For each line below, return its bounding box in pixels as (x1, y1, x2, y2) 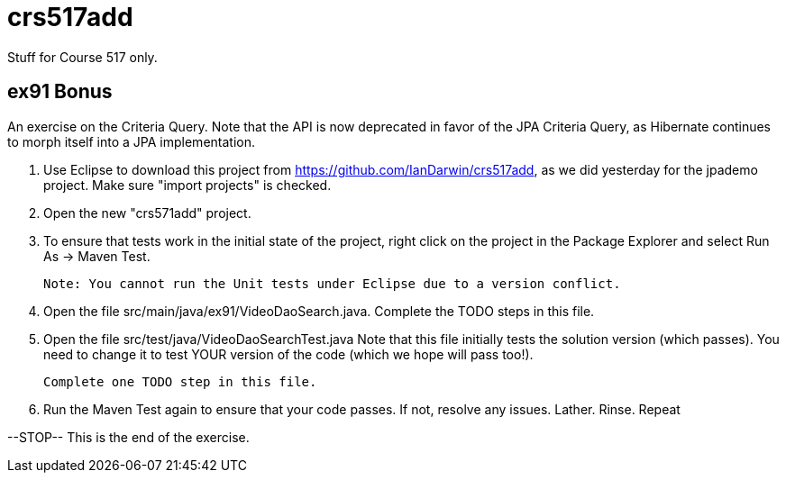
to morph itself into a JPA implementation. (7, 133, 255, 149)
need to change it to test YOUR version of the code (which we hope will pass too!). (43, 346, 534, 362)
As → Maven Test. (43, 248, 151, 264)
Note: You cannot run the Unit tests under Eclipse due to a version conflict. (43, 276, 621, 291)
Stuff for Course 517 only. (7, 49, 158, 65)
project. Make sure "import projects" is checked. (43, 177, 332, 193)
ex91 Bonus (7, 80, 113, 104)
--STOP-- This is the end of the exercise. (7, 429, 250, 445)
